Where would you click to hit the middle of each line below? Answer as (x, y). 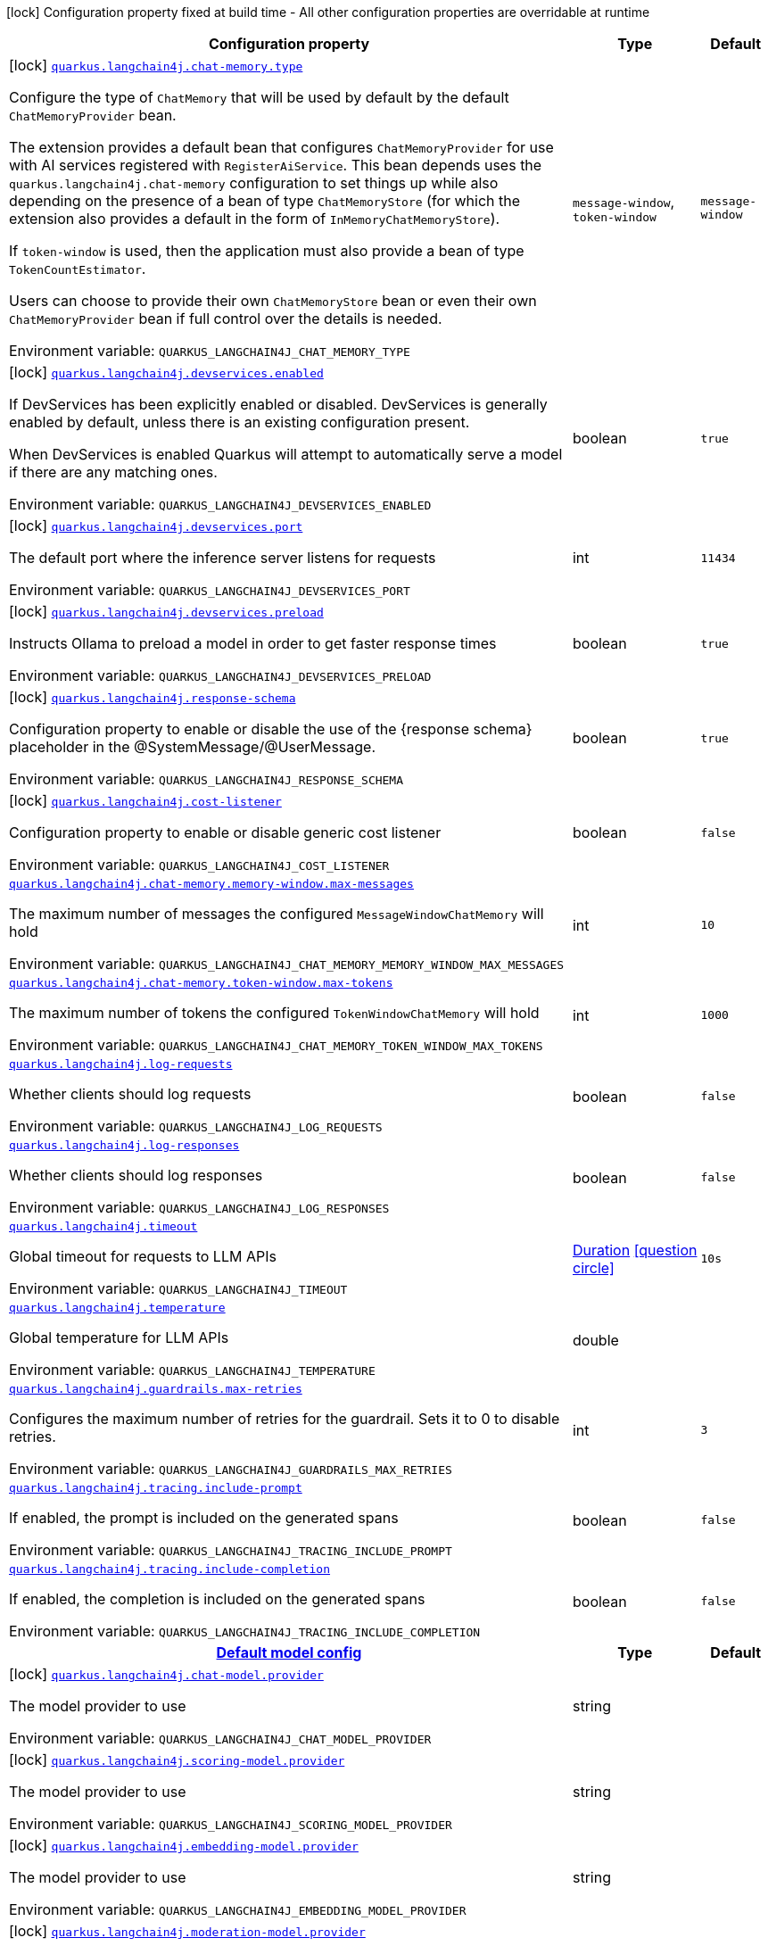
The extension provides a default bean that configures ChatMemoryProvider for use (281, 147)
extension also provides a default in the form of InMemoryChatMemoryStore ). (255, 219)
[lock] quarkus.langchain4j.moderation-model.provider (187, 1931)
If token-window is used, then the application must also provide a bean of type (267, 251)
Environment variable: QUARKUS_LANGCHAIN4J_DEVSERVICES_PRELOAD (220, 675)
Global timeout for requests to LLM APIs (143, 1256)
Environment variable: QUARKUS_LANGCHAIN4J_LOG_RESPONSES (199, 1207)
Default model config (289, 1652)
